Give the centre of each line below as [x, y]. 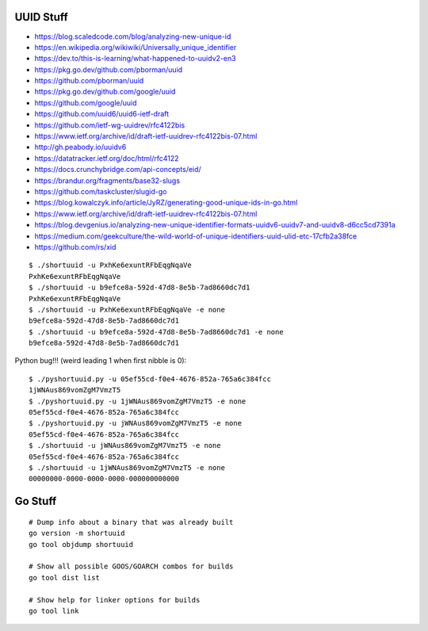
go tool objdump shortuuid [81, 544]
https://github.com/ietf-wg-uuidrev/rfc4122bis [110, 125]
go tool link [54, 611]
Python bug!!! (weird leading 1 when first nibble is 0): [101, 361]
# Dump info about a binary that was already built [131, 522]
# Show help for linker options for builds [115, 600]
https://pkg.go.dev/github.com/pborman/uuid [109, 69]
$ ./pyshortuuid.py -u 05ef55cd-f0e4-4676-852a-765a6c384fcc [150, 379]
